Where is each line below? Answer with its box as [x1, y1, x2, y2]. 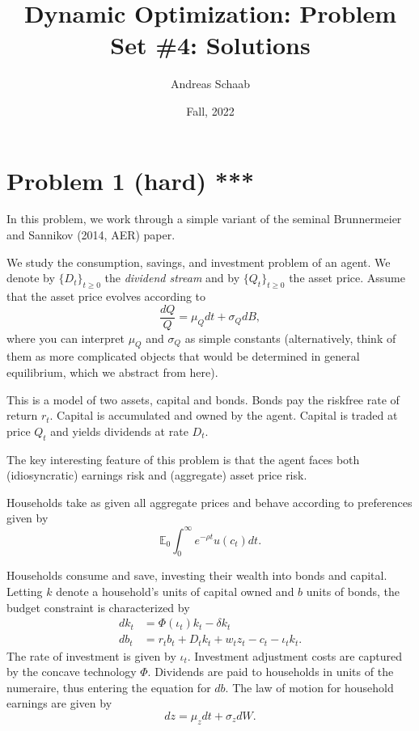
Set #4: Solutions [110, 28, 311, 61]
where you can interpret [6, 329, 125, 346]
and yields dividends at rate [50, 422, 188, 439]
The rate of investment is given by [6, 647, 176, 664]
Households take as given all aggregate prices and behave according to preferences [6, 493, 413, 510]
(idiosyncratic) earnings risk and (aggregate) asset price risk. [6, 467, 307, 484]
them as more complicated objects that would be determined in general [6, 348, 360, 365]
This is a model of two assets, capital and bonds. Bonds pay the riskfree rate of [6, 391, 400, 408]
